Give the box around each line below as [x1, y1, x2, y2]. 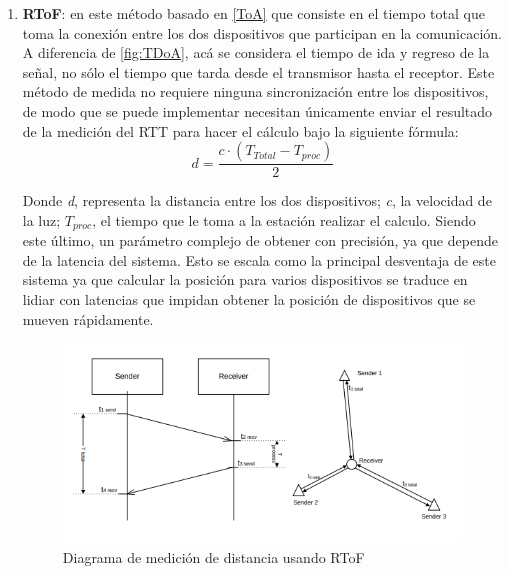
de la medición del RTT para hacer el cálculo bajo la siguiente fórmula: [22, 120, 459, 141]
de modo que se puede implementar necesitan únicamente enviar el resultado [22, 100, 493, 121]
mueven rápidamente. [22, 308, 154, 329]
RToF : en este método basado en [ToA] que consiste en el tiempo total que [22, 3, 485, 23]
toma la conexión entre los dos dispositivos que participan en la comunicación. [22, 22, 502, 43]
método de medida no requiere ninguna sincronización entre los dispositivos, [22, 81, 489, 102]
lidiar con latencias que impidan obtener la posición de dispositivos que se [22, 289, 476, 310]
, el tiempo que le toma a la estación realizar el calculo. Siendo [92, 209, 476, 230]
